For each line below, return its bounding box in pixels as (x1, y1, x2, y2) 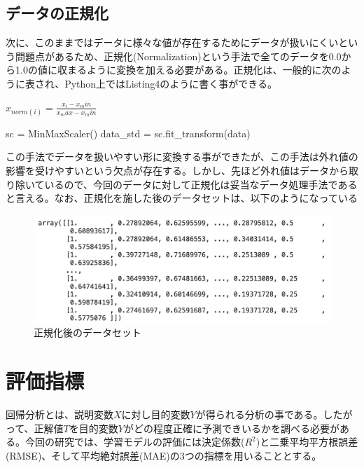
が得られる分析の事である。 (195, 407, 323, 422)
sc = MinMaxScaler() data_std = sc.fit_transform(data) (6, 125, 251, 140)
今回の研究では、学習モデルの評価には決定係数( (24, 434, 245, 449)
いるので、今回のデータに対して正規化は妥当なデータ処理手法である (44, 177, 358, 191)
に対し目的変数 (121, 407, 190, 422)
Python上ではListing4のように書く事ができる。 (64, 76, 278, 90)
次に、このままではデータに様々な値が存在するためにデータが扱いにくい (6, 35, 339, 50)
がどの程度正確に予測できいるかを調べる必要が (123, 420, 339, 435)
